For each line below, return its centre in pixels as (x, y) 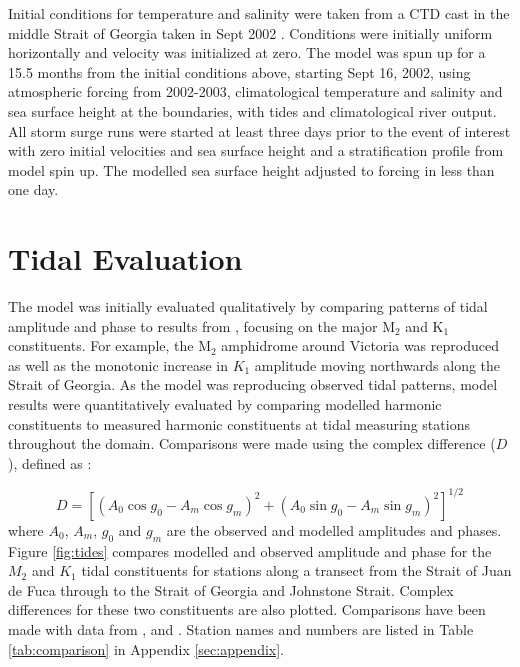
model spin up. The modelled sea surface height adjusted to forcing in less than (251, 169)
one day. (33, 189)
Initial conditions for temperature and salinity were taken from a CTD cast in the (259, 13)
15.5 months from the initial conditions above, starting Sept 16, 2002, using (239, 71)
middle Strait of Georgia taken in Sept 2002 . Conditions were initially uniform (250, 32)
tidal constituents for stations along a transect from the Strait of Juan (296, 570)
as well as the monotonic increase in (118, 364)
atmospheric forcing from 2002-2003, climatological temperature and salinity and (255, 91)
